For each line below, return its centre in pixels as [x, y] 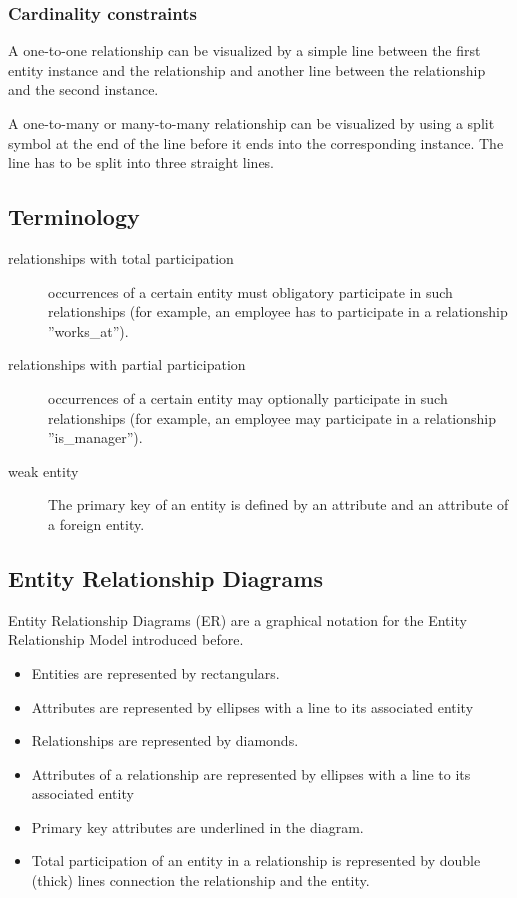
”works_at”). [88, 330]
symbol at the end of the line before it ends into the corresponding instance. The [256, 142]
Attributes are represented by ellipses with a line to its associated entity [252, 706]
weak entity [43, 470]
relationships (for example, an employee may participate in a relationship [272, 417]
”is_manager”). [95, 437]
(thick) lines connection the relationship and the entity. [200, 880]
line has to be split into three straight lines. [141, 162]
